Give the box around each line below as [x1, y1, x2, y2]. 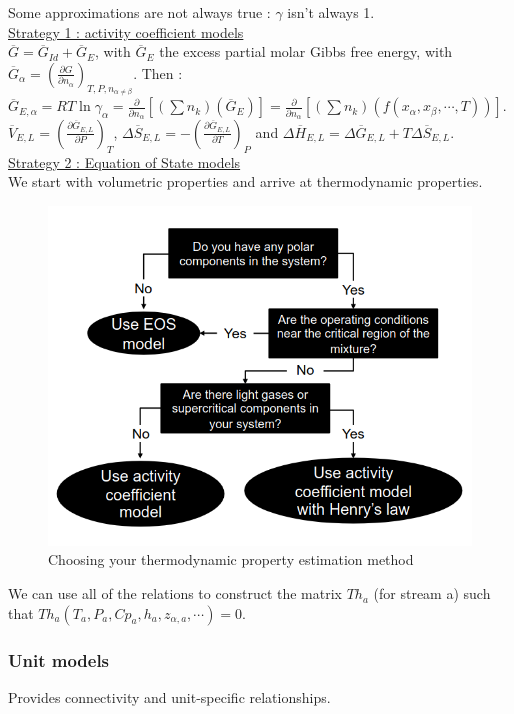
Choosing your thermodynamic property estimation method [48, 549, 414, 570]
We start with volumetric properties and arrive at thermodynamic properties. [8, 171, 483, 192]
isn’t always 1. [287, 2, 375, 22]
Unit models [8, 647, 110, 672]
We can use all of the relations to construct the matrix [8, 583, 342, 604]
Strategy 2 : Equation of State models [8, 151, 241, 172]
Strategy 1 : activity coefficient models [8, 21, 244, 42]
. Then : [133, 62, 183, 83]
